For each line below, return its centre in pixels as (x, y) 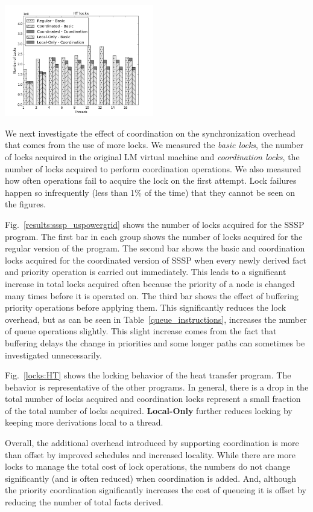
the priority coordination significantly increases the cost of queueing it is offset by (156, 490)
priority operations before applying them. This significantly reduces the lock (146, 307)
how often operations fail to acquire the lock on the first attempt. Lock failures (151, 180)
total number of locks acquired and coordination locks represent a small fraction (153, 399)
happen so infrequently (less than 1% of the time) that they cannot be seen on (150, 192)
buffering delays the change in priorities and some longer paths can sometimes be (155, 342)
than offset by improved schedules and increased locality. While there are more (150, 454)
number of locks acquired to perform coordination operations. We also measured (153, 168)
